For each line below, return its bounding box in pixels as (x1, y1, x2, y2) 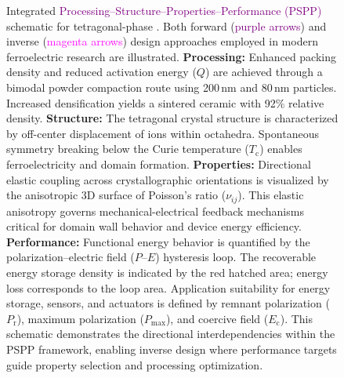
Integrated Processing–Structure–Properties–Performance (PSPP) (6, 2, 322, 18)
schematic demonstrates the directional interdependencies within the (6, 325, 335, 342)
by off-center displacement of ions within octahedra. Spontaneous (6, 125, 319, 141)
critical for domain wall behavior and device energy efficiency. (6, 218, 302, 234)
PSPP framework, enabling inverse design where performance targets (6, 340, 337, 357)
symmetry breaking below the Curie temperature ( (6, 140, 249, 157)
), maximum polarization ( (16, 310, 144, 326)
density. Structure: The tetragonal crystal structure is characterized (6, 110, 339, 126)
